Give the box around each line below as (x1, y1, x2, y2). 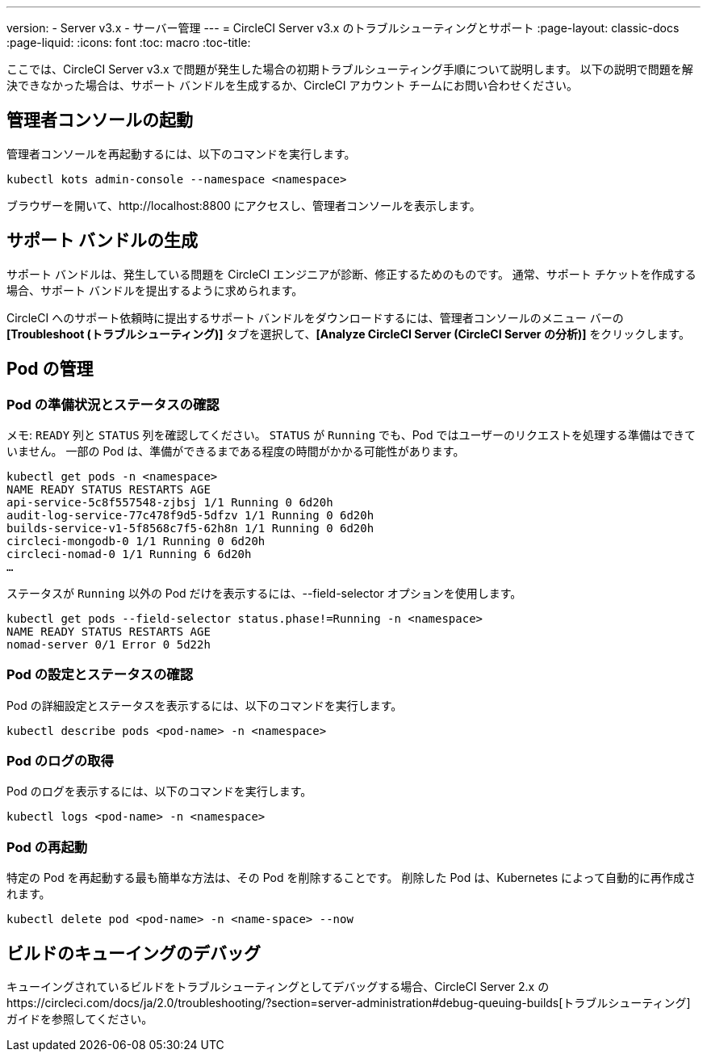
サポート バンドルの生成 (6, 230, 199, 251)
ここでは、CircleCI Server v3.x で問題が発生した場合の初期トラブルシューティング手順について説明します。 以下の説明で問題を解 (6, 62, 693, 76)
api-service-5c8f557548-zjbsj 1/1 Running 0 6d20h (6, 495, 333, 509)
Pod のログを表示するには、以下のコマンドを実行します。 (6, 784, 312, 799)
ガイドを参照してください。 (6, 1012, 153, 1026)
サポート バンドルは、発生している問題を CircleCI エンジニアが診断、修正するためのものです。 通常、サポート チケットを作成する (6, 267, 697, 281)
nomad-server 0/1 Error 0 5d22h (6, 637, 211, 651)
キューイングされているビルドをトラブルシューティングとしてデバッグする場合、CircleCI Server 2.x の (6, 980, 550, 993)
